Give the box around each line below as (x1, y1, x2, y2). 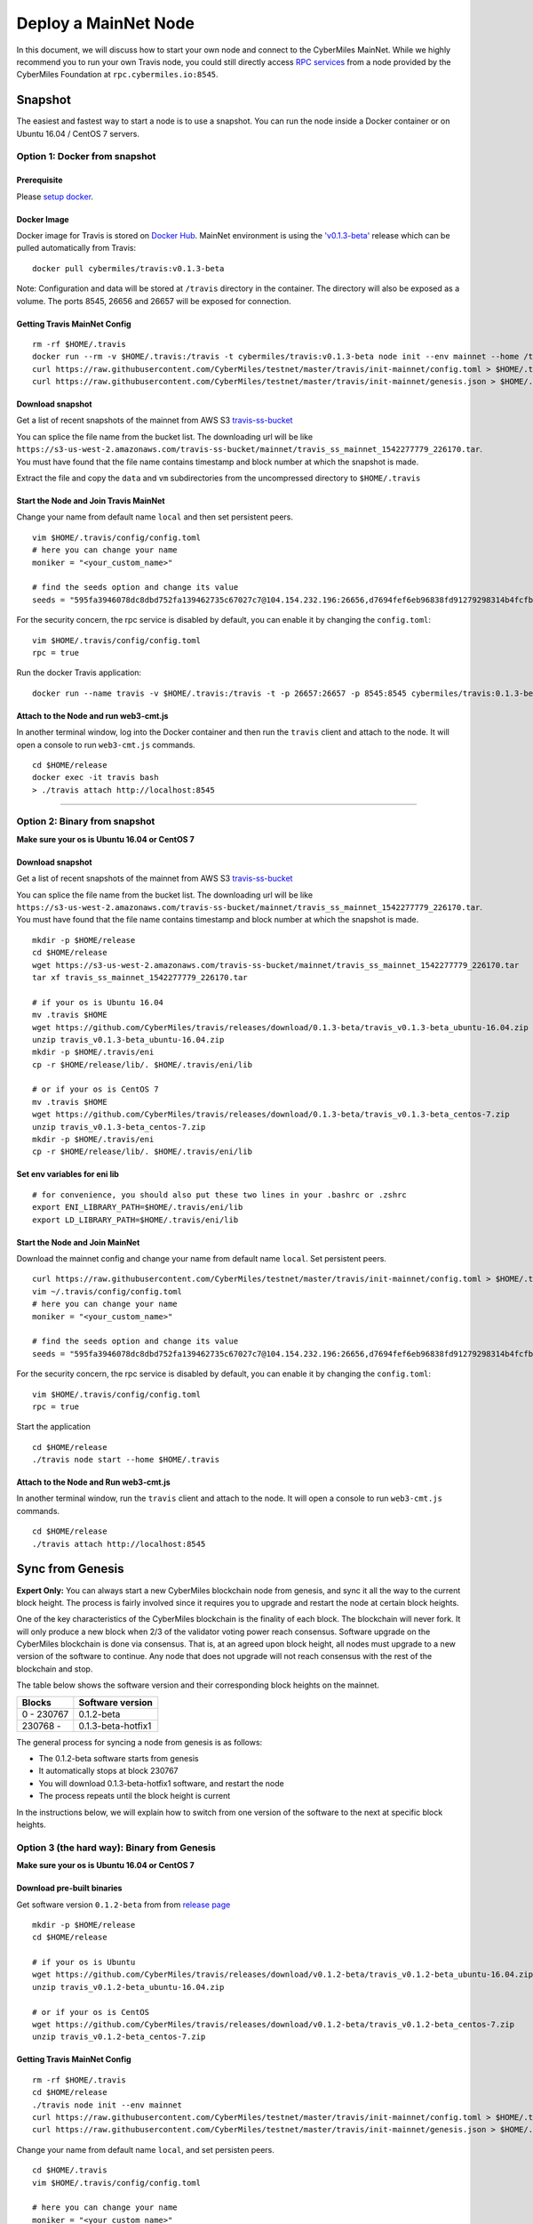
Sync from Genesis (16, 1561, 124, 1576)
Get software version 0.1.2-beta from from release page (16, 1899, 231, 1910)
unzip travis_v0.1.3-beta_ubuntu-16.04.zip (32, 1035, 225, 1044)
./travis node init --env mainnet (32, 2099, 182, 2110)
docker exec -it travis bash (32, 772, 159, 783)
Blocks (21, 1696, 52, 1708)
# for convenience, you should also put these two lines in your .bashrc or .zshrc (32, 1189, 408, 1200)
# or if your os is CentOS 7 (32, 1084, 159, 1094)
